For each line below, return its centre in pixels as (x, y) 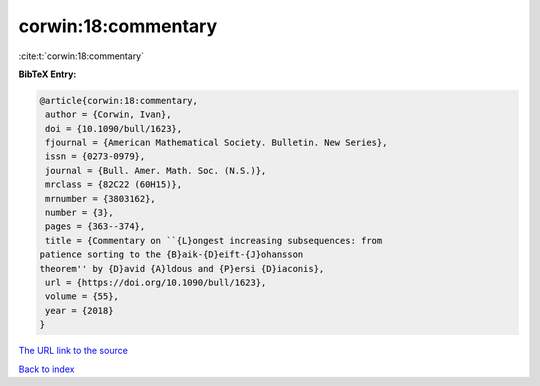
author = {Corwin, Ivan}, (108, 114)
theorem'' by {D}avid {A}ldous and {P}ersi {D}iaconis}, (182, 268)
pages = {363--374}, (95, 226)
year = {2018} (79, 310)
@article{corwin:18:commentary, (119, 100)
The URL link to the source (73, 351)
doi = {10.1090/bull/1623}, (114, 128)
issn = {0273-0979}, (95, 156)
